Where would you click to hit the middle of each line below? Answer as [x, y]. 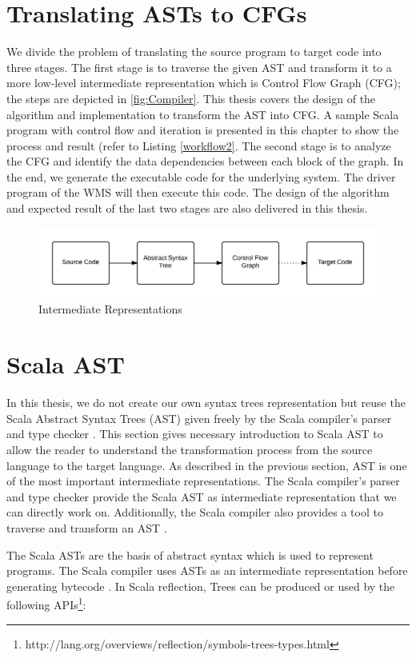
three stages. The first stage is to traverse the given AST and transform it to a [199, 67]
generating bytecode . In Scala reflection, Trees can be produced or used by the [201, 586]
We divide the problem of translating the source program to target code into [194, 52]
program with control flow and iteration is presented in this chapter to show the [203, 130]
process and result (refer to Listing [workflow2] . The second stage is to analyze [199, 145]
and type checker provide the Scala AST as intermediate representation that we [202, 496]
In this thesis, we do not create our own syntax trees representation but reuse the [206, 403]
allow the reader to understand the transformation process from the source [190, 449]
